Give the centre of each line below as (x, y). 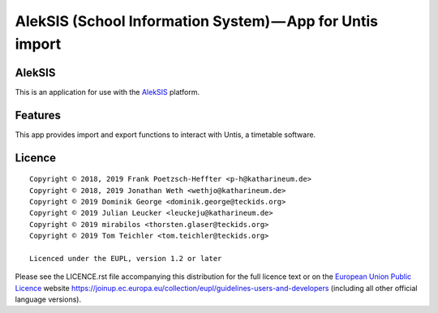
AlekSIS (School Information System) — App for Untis (197, 21)
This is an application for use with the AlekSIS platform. (107, 92)
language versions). (48, 299)
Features (38, 115)
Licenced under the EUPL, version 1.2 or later (126, 258)
